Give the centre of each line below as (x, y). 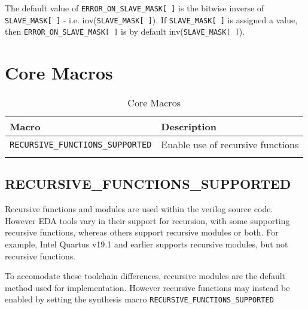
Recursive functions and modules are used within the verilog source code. (139, 209)
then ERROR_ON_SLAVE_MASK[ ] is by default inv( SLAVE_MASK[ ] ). (125, 31)
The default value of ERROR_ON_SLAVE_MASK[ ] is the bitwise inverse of (135, 8)
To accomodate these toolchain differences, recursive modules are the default (145, 276)
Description (189, 127)
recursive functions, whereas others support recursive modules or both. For (142, 232)
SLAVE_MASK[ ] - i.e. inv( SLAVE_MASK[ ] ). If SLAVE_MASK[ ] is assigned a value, (151, 19)
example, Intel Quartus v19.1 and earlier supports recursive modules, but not (147, 244)
